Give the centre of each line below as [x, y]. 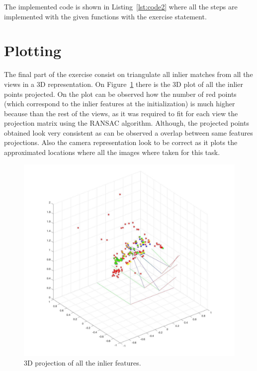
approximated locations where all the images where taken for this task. [112, 152]
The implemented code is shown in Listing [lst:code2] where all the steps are [121, 6]
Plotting [33, 50]
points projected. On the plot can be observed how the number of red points [120, 94]
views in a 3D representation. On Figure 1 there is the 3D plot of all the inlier [124, 84]
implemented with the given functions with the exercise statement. [105, 16]
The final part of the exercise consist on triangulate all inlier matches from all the [128, 74]
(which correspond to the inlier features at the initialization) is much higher [120, 104]
